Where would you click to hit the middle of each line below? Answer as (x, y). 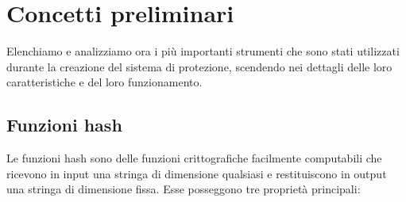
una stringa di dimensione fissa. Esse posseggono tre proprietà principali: (184, 189)
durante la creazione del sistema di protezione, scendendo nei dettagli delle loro (199, 66)
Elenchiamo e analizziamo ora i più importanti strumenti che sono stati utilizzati (203, 51)
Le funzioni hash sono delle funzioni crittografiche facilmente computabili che (194, 158)
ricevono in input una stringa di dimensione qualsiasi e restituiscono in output (197, 173)
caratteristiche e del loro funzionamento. (104, 82)
